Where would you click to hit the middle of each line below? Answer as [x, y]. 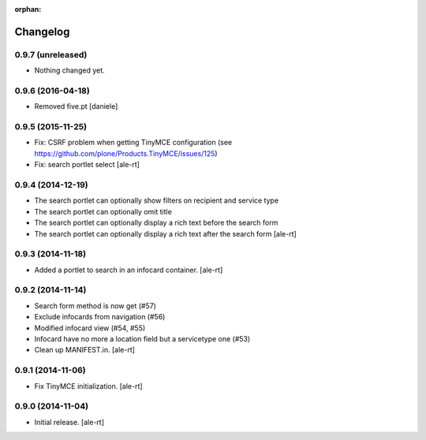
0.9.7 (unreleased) [51, 54]
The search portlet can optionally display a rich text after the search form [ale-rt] [166, 233]
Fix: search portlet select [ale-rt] [87, 165]
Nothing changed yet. [70, 70]
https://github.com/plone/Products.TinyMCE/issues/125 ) [126, 153]
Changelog [42, 32]
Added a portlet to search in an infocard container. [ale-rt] [129, 270]
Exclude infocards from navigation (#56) [100, 317]
